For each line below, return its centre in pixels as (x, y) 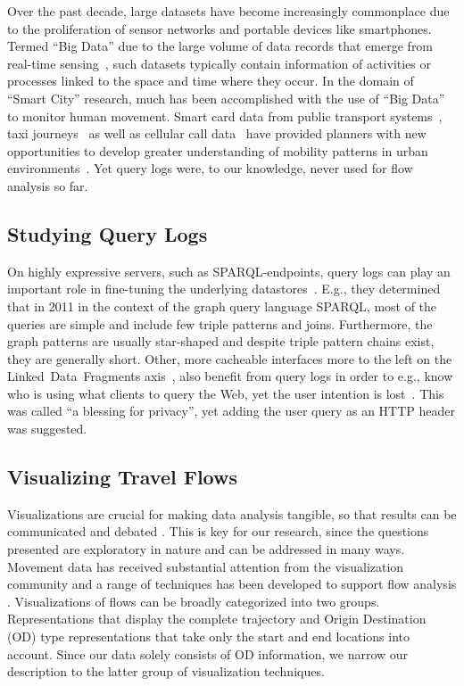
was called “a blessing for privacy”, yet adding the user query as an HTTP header (232, 411)
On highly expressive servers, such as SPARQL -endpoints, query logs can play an (229, 271)
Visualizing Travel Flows (122, 477)
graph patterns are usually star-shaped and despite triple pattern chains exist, (221, 341)
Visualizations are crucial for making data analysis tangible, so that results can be (232, 513)
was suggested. (47, 429)
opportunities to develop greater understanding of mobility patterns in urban (218, 150)
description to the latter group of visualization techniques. (166, 671)
